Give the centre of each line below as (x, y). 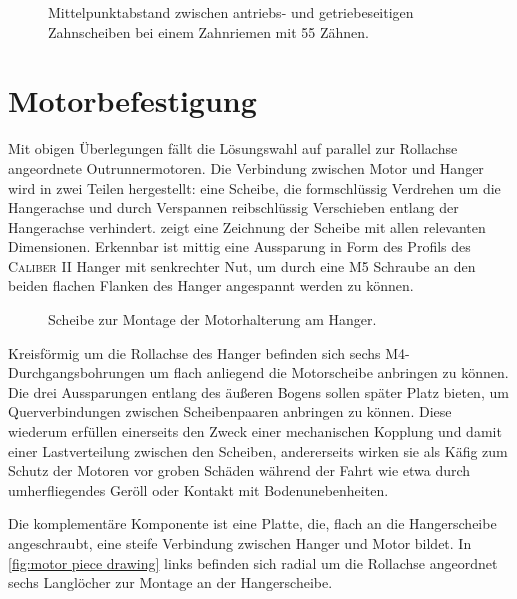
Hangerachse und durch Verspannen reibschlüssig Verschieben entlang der (233, 207)
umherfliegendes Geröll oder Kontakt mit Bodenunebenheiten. (198, 489)
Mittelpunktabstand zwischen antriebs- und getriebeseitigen (231, 12)
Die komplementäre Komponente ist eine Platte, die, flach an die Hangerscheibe (252, 523)
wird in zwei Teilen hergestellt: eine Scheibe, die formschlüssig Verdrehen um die (254, 187)
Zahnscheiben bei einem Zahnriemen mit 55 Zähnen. (208, 31)
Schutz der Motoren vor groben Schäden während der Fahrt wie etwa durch (239, 470)
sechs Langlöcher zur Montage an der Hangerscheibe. (170, 582)
